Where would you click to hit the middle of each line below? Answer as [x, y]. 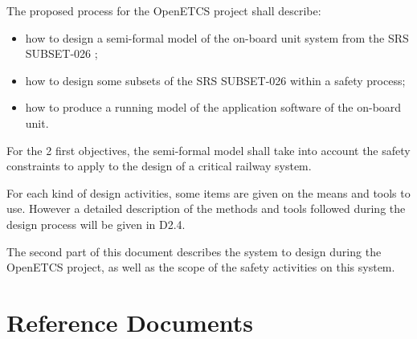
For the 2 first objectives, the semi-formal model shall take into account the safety [208, 150]
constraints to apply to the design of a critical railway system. [159, 166]
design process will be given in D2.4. [96, 224]
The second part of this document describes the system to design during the [194, 251]
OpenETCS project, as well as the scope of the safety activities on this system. [201, 267]
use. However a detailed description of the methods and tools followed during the [206, 208]
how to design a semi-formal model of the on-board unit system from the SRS [217, 37]
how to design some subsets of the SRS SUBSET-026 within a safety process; [215, 80]
